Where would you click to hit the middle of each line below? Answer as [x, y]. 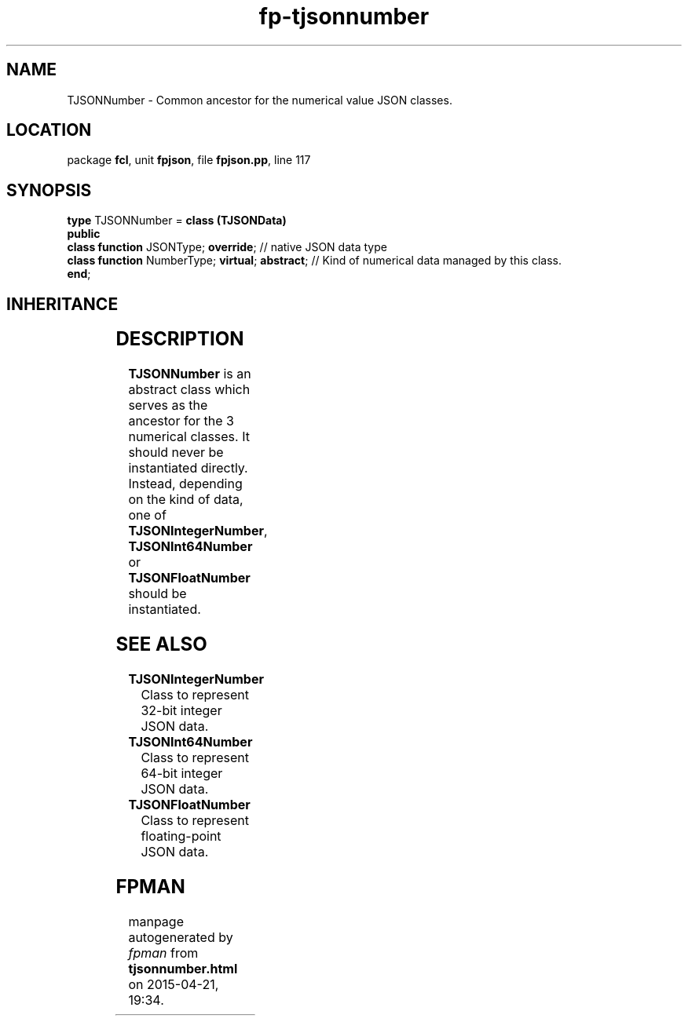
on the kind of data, [186, 500]
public [84, 234]
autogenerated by [181, 937]
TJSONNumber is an [190, 374]
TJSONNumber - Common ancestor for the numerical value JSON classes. [260, 100]
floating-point [181, 836]
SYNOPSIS [49, 190]
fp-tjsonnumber [344, 16]
